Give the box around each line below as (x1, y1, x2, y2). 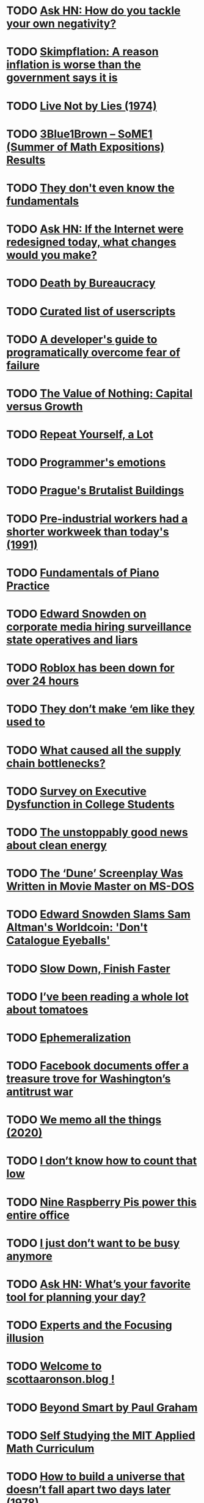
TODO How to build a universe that (6, 1469, 185, 1483)
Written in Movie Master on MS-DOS (6, 879, 194, 893)
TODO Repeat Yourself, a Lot (6, 427, 154, 442)
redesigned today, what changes (6, 235, 177, 249)
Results (6, 153, 46, 167)
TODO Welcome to (6, 1360, 102, 1374)
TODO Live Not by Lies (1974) (6, 99, 157, 113)
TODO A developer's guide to (6, 332, 158, 346)
